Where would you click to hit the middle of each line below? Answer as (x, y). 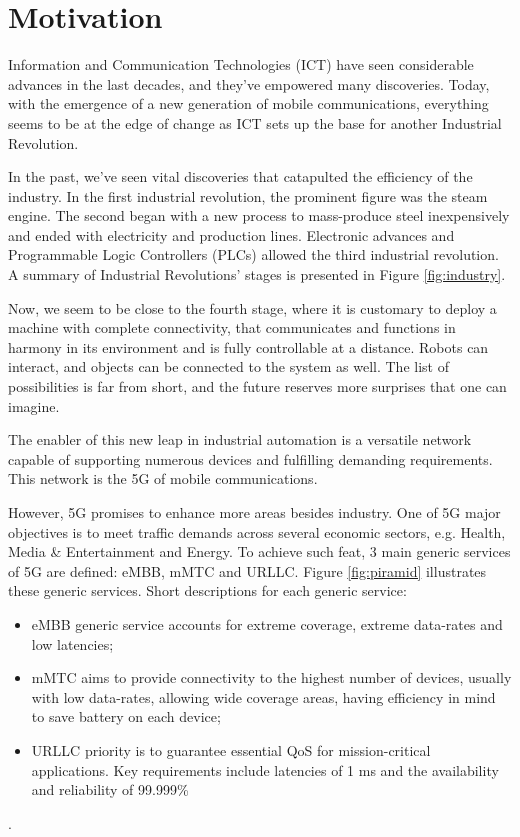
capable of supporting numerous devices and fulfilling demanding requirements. (250, 458)
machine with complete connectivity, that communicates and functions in (232, 327)
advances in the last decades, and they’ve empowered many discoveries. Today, (249, 83)
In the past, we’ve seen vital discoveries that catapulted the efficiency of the (240, 176)
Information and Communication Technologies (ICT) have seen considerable (241, 64)
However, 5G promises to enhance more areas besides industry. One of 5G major (254, 512)
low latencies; (72, 643)
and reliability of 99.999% (110, 789)
